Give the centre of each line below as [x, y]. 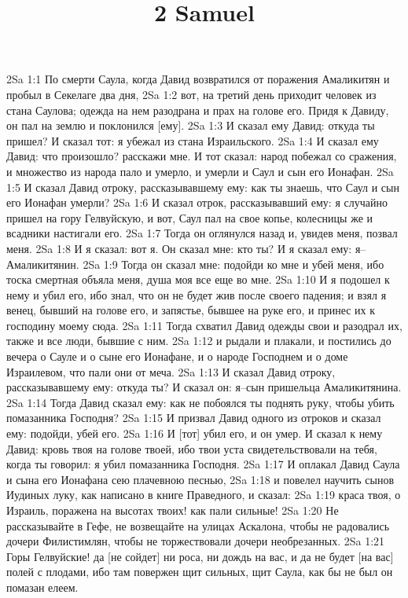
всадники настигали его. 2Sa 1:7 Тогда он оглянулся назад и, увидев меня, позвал [202, 233]
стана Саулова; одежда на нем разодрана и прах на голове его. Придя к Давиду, [198, 110]
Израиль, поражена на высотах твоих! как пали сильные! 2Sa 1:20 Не [173, 510]
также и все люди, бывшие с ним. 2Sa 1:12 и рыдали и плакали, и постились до [199, 341]
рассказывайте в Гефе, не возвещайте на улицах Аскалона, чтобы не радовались [198, 525]
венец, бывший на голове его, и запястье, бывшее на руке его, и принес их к [191, 310]
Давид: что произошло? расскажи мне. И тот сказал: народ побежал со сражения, [202, 156]
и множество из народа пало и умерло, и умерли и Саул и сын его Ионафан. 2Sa [200, 171]
